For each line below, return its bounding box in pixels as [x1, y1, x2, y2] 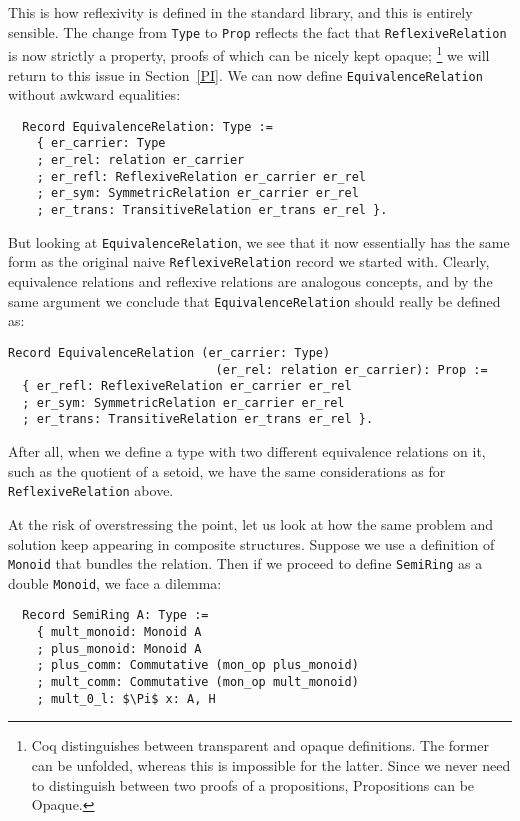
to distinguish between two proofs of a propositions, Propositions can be [31, 774, 475, 795]
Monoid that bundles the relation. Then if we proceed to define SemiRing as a [8, 553, 483, 574]
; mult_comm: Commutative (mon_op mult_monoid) [36, 675, 359, 690]
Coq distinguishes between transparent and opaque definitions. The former [31, 735, 489, 756]
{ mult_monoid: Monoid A [36, 625, 202, 640]
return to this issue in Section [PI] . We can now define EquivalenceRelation [8, 64, 483, 85]
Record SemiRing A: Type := [22, 608, 209, 623]
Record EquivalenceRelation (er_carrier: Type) [8, 345, 331, 360]
